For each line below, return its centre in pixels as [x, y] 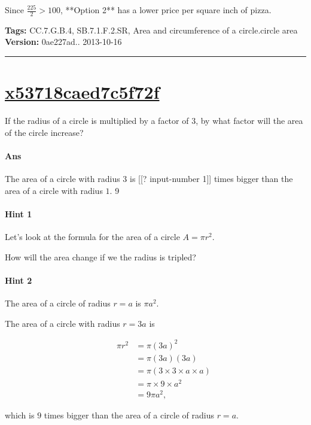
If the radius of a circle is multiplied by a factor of [97, 121]
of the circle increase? [44, 132]
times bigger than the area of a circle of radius [129, 415]
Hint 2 [19, 280]
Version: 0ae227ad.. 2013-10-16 [63, 42]
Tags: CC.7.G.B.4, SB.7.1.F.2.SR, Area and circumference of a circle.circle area [151, 30]
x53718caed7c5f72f [82, 92]
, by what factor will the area [249, 121]
